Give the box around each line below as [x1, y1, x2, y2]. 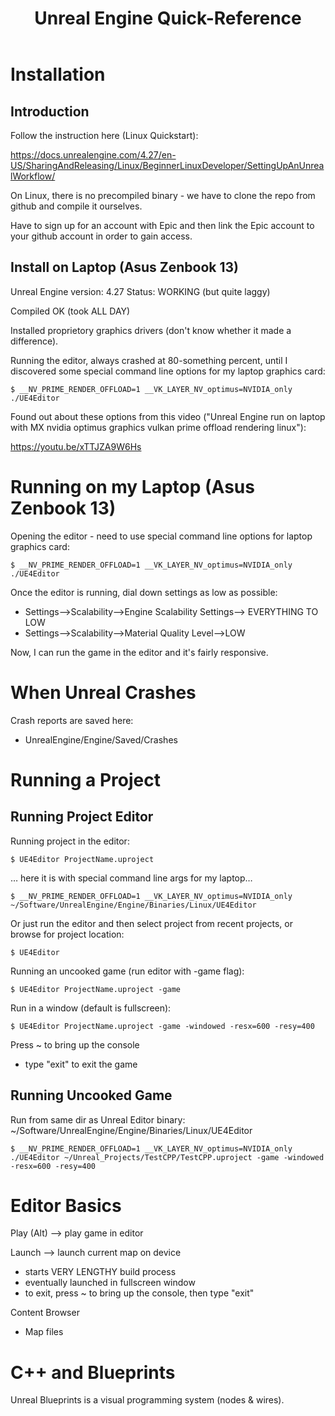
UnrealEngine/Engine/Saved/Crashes [24, 733, 178, 746]
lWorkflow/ [10, 170, 56, 182]
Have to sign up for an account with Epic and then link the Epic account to [10, 220, 315, 231]
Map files [24, 1326, 64, 1338]
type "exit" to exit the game [24, 1058, 138, 1070]
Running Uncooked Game [10, 1087, 173, 1104]
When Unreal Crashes [10, 681, 197, 704]
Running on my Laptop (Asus [10, 476, 255, 498]
